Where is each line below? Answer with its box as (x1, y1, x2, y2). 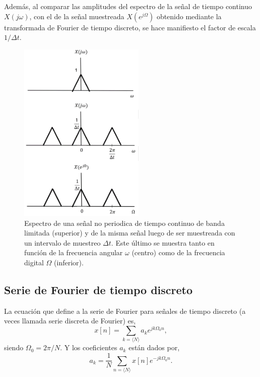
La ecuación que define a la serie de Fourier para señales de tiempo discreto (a (4, 305, 246, 316)
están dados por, (128, 342, 180, 353)
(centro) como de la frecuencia (132, 247, 225, 258)
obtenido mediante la (156, 11, 222, 21)
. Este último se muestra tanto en (111, 237, 215, 248)
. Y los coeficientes (60, 342, 117, 353)
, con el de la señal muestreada (29, 11, 124, 21)
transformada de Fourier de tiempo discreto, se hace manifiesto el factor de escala (4, 22, 256, 32)
